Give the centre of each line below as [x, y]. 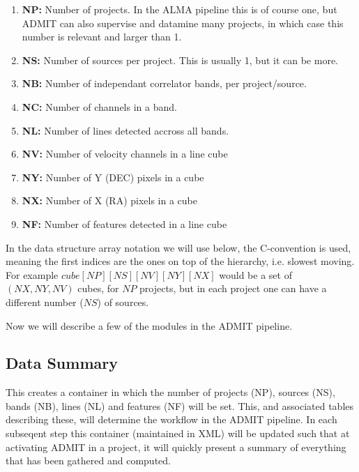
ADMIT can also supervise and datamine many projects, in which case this [183, 23]
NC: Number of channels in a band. [99, 106]
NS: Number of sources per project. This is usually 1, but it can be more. [180, 60]
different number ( [45, 302]
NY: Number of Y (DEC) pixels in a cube [113, 177]
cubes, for [98, 288]
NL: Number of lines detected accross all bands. [125, 130]
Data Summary [62, 363]
